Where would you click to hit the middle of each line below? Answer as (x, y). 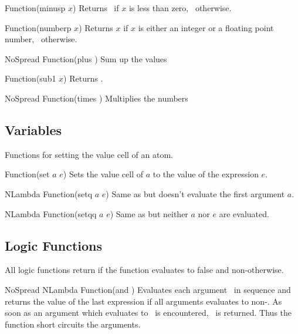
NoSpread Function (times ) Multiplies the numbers (96, 98)
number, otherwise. (41, 39)
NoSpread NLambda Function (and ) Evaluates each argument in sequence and (148, 289)
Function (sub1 (31, 78)
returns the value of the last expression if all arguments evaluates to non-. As (143, 301)
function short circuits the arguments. (73, 324)
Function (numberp (38, 27)
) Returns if (96, 8)
